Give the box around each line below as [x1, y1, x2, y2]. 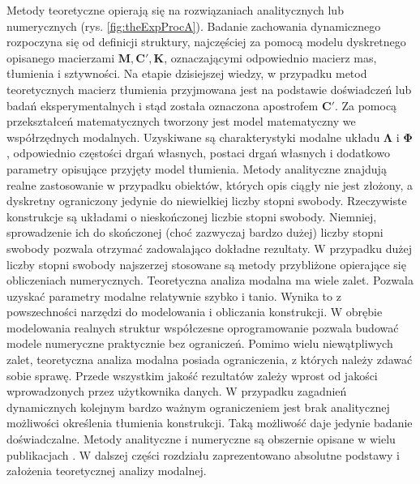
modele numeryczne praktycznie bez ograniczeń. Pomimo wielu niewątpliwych [6, 335, 393, 352]
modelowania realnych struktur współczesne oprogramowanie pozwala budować [6, 319, 399, 336]
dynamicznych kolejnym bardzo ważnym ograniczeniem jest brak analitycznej [6, 398, 390, 415]
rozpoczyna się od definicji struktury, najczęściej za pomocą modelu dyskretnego [6, 33, 406, 50]
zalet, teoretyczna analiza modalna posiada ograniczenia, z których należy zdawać [6, 351, 413, 368]
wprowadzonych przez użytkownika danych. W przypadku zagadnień [6, 383, 347, 400]
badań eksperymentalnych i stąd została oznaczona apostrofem [6, 96, 319, 114]
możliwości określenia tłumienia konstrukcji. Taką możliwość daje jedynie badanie [6, 414, 413, 431]
